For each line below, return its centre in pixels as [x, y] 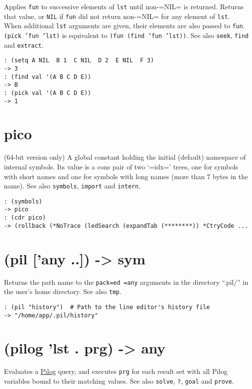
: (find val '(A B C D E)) [48, 77]
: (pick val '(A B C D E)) [48, 93]
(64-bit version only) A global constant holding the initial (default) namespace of [125, 157]
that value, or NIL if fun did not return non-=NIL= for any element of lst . [117, 16]
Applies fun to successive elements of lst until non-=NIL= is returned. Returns [124, 6]
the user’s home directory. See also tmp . [63, 291]
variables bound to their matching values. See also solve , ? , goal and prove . [119, 380]
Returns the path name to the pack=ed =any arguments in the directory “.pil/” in [126, 282]
